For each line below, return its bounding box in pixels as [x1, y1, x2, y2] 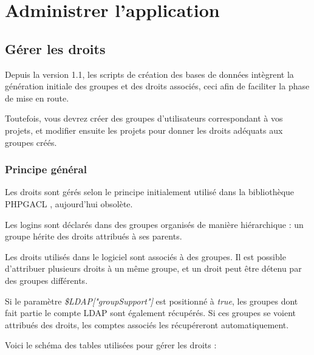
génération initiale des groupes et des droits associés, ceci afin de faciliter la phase [5, 80, 310, 92]
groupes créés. [5, 136, 57, 148]
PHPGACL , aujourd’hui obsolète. [5, 197, 133, 210]
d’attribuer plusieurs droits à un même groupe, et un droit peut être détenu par [5, 262, 302, 275]
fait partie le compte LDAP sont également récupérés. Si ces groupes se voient [5, 306, 296, 319]
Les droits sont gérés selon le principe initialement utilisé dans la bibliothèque [5, 185, 295, 198]
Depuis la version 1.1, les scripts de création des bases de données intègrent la [5, 67, 294, 80]
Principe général [5, 162, 87, 177]
